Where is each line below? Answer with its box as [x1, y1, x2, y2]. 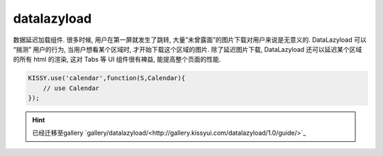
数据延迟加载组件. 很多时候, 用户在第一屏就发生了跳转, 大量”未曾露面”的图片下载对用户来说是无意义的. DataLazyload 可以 [13, 35, 367, 44]
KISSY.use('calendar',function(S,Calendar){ [28, 74, 186, 82]
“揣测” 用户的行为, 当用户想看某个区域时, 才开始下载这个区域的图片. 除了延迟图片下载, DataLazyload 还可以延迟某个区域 [13, 45, 362, 53]
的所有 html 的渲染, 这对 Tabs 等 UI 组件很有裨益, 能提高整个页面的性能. [13, 55, 221, 64]
